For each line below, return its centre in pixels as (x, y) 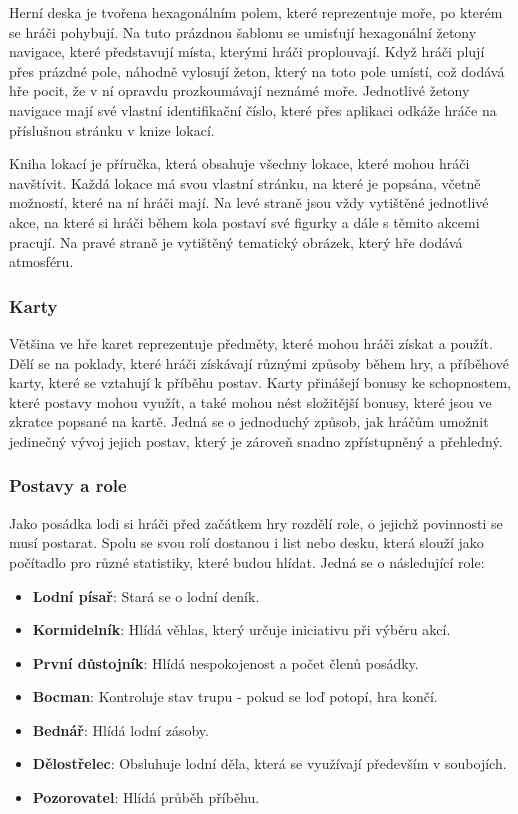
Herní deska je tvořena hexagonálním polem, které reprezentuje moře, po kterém (256, 12)
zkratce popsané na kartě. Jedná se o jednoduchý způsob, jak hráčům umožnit (249, 421)
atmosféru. (41, 261)
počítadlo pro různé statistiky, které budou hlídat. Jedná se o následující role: (247, 561)
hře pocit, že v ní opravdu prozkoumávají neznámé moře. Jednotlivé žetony (239, 90)
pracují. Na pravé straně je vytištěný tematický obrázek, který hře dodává (236, 241)
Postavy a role (68, 485)
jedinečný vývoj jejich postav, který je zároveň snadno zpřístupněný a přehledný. (256, 440)
